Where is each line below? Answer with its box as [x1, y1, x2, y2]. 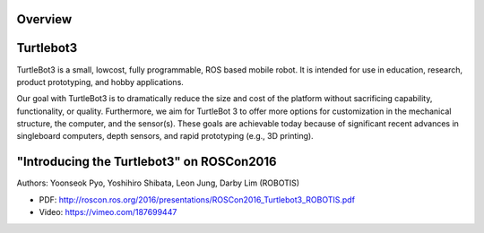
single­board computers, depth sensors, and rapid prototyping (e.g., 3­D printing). [16, 131, 314, 142]
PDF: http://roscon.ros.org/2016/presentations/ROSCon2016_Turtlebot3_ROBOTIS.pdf [39, 194, 356, 205]
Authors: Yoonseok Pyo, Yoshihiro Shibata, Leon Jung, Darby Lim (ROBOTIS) [16, 177, 300, 188]
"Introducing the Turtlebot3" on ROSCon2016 [16, 154, 277, 169]
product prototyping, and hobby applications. [16, 76, 184, 87]
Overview [16, 12, 73, 27]
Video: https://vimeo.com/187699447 [39, 207, 177, 218]
